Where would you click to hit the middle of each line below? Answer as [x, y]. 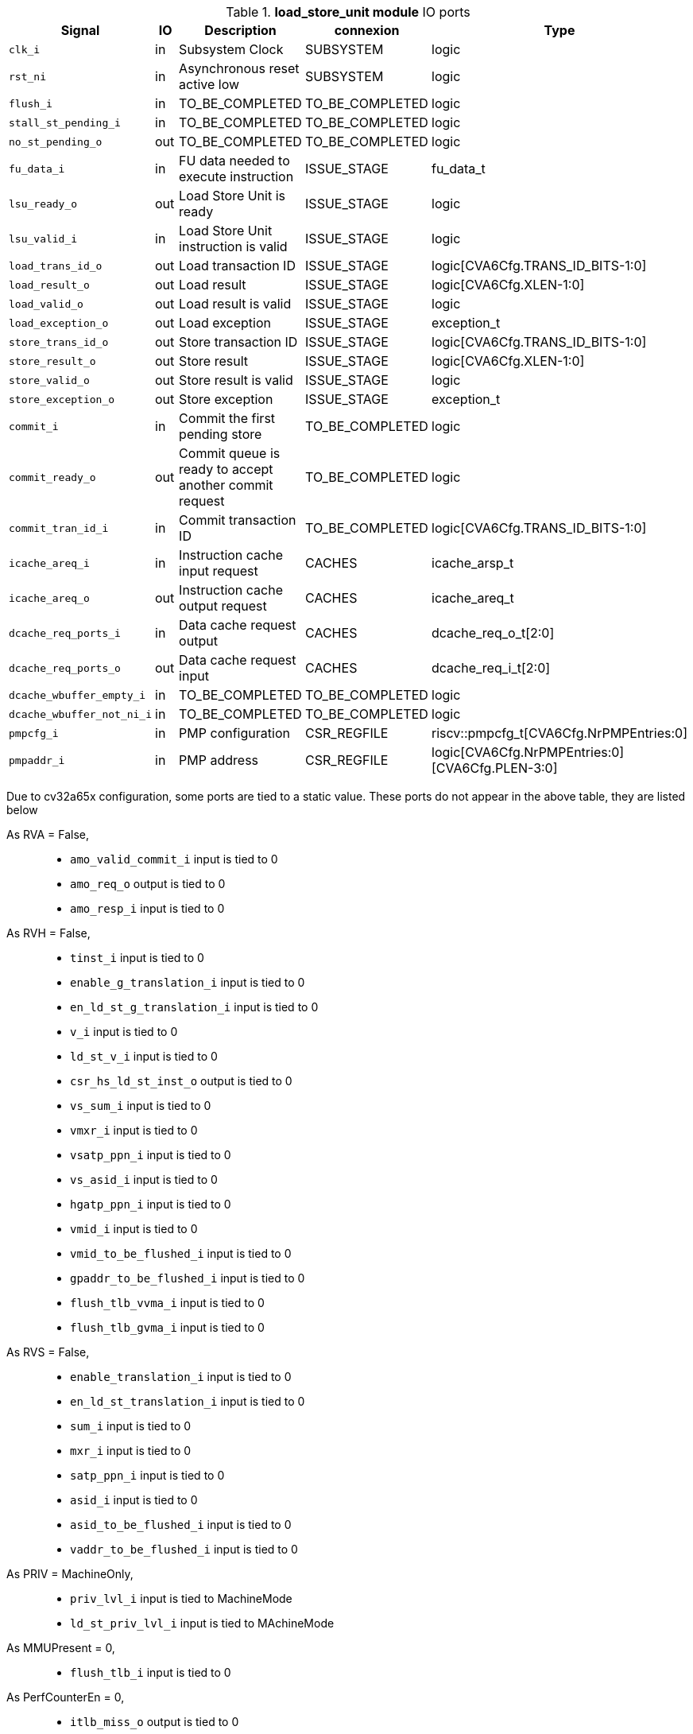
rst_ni [27, 76]
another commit [226, 485]
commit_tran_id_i [59, 528]
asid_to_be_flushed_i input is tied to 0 [181, 1525]
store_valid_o [49, 380]
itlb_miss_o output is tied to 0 [155, 1722]
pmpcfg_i [34, 733]
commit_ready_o [52, 477]
